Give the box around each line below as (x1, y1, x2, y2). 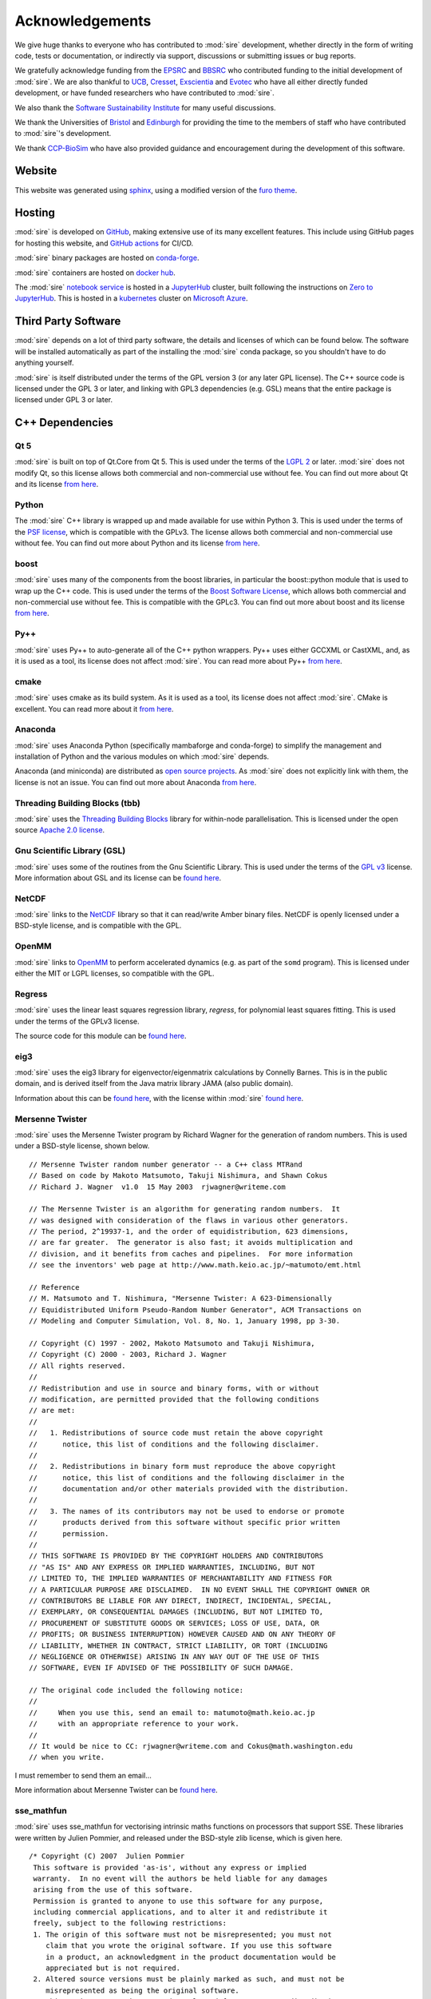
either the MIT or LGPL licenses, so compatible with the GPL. (14, 968, 215, 978)
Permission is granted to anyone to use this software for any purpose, (33, 1896, 324, 1905)
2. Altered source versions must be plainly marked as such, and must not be (33, 1975, 345, 1984)
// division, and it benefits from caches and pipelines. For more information (29, 1249, 354, 1259)
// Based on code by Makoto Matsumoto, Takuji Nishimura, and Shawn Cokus (29, 1171, 328, 1180)
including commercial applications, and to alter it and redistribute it (33, 1908, 328, 1917)
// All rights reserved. (29, 1361, 126, 1371)
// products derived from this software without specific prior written (29, 1518, 341, 1527)
